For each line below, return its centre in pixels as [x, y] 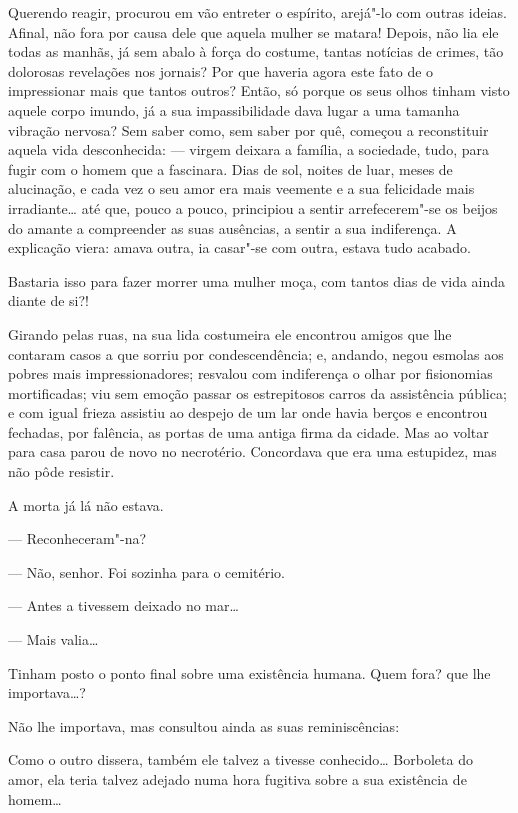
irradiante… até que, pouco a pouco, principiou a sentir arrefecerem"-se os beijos [253, 207]
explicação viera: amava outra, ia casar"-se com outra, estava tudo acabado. [239, 247]
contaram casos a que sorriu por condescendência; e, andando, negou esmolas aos [256, 353]
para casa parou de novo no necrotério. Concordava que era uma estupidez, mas [252, 451]
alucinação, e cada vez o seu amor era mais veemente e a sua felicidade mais [241, 188]
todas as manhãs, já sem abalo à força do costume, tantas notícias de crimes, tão [256, 51]
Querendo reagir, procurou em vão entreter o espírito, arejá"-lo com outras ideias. [257, 12]
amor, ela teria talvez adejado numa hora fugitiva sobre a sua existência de [237, 779]
